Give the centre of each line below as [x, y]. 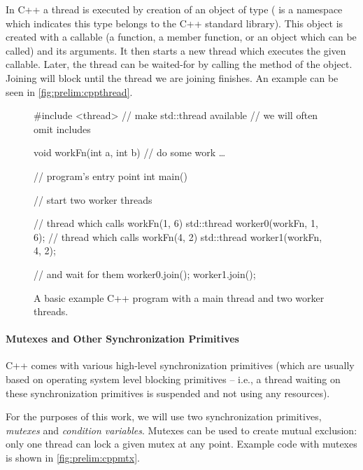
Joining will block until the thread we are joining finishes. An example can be [172, 77]
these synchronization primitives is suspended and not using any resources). [168, 393]
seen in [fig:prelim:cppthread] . [69, 91]
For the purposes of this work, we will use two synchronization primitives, [164, 416]
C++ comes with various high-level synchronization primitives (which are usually [180, 365]
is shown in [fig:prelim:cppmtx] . [73, 458]
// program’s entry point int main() [111, 175]
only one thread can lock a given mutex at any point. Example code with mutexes [181, 444]
